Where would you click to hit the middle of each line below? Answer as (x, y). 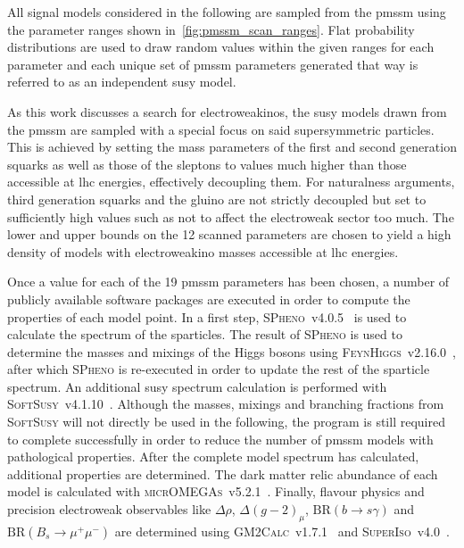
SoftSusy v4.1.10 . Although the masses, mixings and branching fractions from (226, 404)
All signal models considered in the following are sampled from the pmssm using (227, 12)
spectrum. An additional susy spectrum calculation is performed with (197, 386)
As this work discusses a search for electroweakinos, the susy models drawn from (227, 111)
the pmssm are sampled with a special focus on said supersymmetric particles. (221, 129)
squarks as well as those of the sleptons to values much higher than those (207, 164)
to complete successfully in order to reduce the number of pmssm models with (220, 439)
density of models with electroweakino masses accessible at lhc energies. (203, 251)
